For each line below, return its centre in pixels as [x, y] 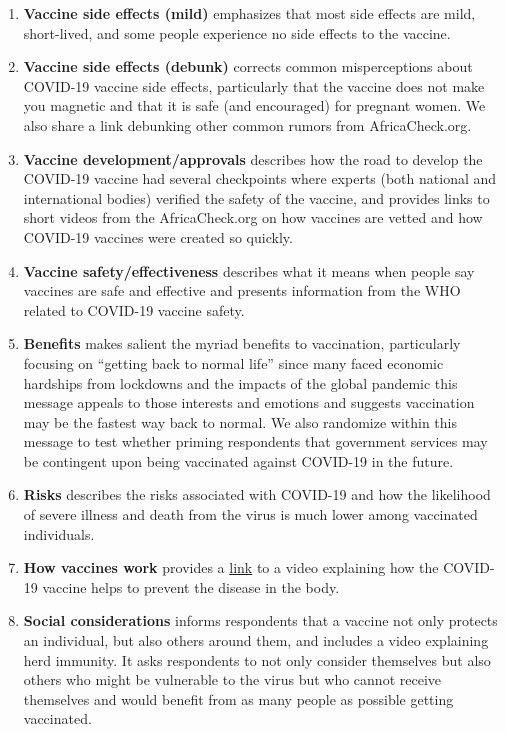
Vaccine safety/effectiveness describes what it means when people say [249, 270]
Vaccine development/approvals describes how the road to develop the [253, 158]
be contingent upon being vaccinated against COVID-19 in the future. [238, 460]
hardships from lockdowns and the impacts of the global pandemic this [240, 382]
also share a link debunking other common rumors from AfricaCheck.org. [247, 124]
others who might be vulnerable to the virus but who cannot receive [232, 679]
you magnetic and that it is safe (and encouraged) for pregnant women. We [254, 105]
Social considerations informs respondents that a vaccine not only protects [260, 620]
